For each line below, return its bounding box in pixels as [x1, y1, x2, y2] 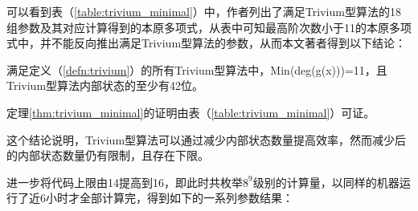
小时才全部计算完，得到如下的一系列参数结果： [45, 189, 293, 206]
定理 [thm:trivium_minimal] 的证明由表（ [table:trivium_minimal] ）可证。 [6, 103, 375, 120]
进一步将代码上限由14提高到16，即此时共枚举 [6, 173, 243, 190]
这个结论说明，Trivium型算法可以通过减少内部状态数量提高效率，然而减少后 [6, 131, 407, 148]
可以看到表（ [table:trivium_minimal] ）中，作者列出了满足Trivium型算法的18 [6, 3, 401, 19]
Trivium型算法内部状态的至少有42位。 [6, 77, 204, 94]
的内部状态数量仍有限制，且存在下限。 [6, 147, 209, 164]
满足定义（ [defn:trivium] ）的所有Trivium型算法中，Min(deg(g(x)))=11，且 [6, 61, 387, 78]
